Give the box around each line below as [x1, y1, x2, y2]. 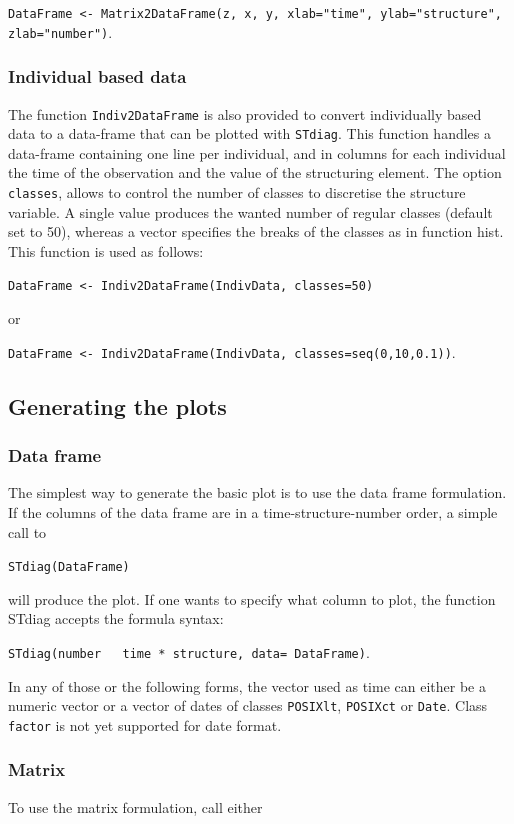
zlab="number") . [8, 21, 113, 42]
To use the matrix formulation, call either [8, 796, 263, 817]
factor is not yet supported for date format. [8, 714, 282, 735]
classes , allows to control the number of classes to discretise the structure [8, 182, 466, 203]
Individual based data [8, 64, 187, 89]
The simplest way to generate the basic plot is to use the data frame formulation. [8, 482, 507, 503]
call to [8, 521, 47, 542]
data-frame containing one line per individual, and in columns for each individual [8, 142, 506, 163]
